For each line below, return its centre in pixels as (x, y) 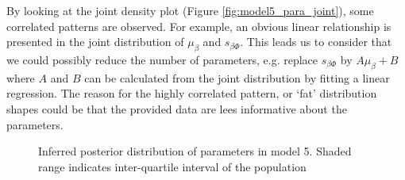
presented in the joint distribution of (95, 42)
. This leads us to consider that (316, 42)
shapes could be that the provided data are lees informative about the (177, 108)
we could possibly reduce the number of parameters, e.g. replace (162, 59)
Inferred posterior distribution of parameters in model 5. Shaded (195, 151)
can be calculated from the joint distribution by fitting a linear (237, 77)
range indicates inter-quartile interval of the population (172, 166)
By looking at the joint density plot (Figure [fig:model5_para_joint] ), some (190, 10)
